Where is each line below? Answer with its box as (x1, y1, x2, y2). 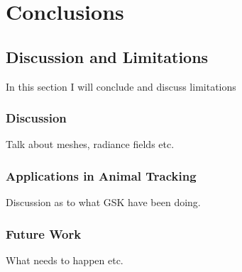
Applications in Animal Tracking (6, 166, 197, 184)
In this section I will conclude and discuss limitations (6, 79, 236, 93)
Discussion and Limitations (6, 45, 209, 67)
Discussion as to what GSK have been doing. (6, 195, 201, 210)
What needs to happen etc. (6, 253, 123, 268)
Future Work (6, 225, 82, 242)
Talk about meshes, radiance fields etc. (6, 137, 175, 152)
